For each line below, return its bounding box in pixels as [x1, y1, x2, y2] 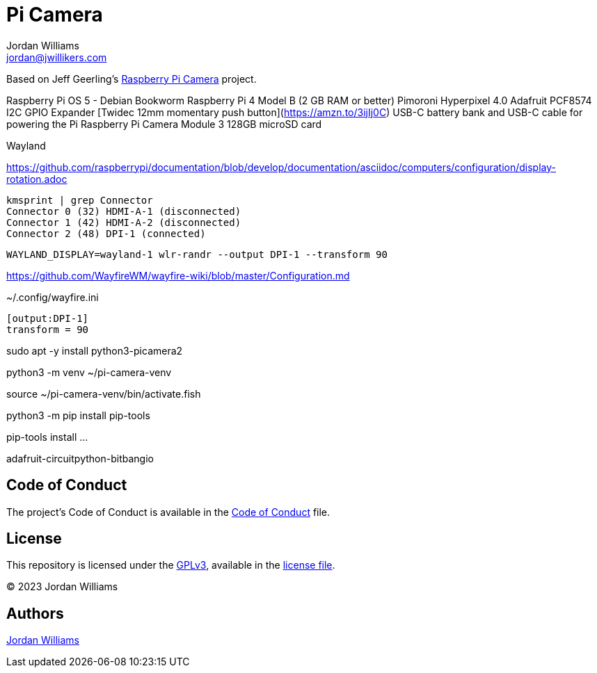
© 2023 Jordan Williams [6, 581, 118, 593]
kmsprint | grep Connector [6, 194, 153, 206]
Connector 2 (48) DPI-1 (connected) [6, 227, 206, 239]
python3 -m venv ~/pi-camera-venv [6, 366, 172, 378]
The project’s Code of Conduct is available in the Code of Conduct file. [6, 505, 331, 518]
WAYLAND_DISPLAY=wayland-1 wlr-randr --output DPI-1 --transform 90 [6, 248, 388, 260]
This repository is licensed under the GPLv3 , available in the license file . [6, 559, 335, 571]
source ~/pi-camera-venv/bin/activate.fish [6, 387, 201, 400]
